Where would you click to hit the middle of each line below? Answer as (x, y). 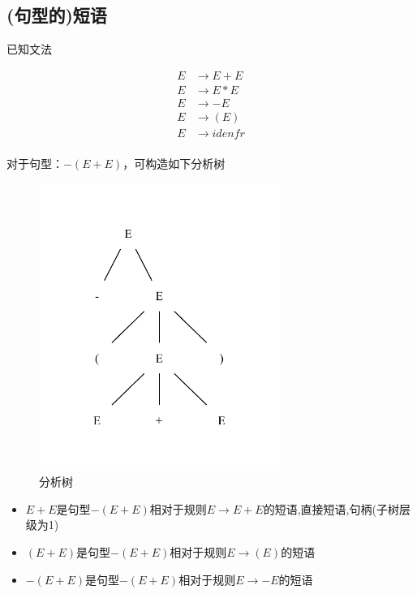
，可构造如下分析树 (174, 163)
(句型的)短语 (57, 15)
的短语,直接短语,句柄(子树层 (337, 508)
